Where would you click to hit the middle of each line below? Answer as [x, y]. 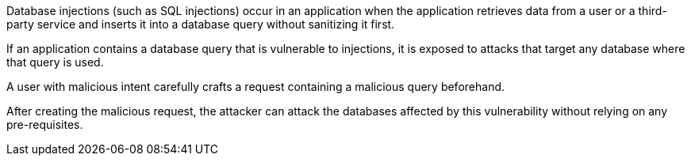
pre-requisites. [45, 124]
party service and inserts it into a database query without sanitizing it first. [201, 24]
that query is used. [55, 62]
